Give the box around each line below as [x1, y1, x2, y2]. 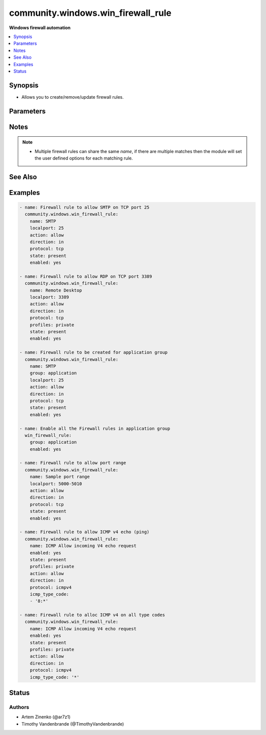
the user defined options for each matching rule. [34, 155, 133, 161]
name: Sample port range [30, 474, 90, 480]
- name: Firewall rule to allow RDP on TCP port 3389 [19, 273, 152, 279]
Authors [9, 703, 30, 710]
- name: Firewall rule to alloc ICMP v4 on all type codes [19, 612, 165, 618]
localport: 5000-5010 [30, 481, 82, 486]
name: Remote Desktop [30, 287, 82, 293]
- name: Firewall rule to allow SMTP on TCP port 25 [19, 205, 150, 210]
